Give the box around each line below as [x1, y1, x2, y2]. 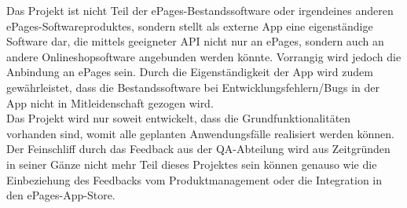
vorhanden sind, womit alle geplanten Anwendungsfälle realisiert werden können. [6, 125, 394, 141]
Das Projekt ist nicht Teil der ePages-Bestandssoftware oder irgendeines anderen [6, 2, 394, 18]
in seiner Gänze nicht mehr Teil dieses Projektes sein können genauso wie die [6, 155, 377, 172]
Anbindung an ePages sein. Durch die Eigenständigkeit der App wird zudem [6, 64, 373, 80]
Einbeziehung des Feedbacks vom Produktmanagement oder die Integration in [6, 171, 383, 188]
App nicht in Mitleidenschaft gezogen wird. [6, 94, 214, 111]
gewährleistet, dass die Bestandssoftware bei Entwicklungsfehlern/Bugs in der [6, 78, 380, 95]
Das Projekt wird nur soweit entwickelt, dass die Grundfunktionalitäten [6, 110, 351, 126]
